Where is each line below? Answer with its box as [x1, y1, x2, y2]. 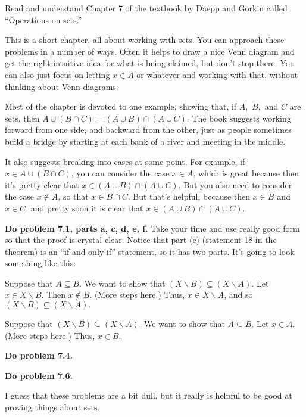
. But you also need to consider [178, 178, 292, 191]
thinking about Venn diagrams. [5, 80, 118, 92]
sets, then [5, 111, 40, 124]
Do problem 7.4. [5, 349, 73, 362]
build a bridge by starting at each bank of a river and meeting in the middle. [5, 135, 286, 147]
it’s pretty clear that [5, 178, 79, 191]
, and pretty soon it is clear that [26, 201, 143, 214]
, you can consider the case [71, 167, 170, 179]
